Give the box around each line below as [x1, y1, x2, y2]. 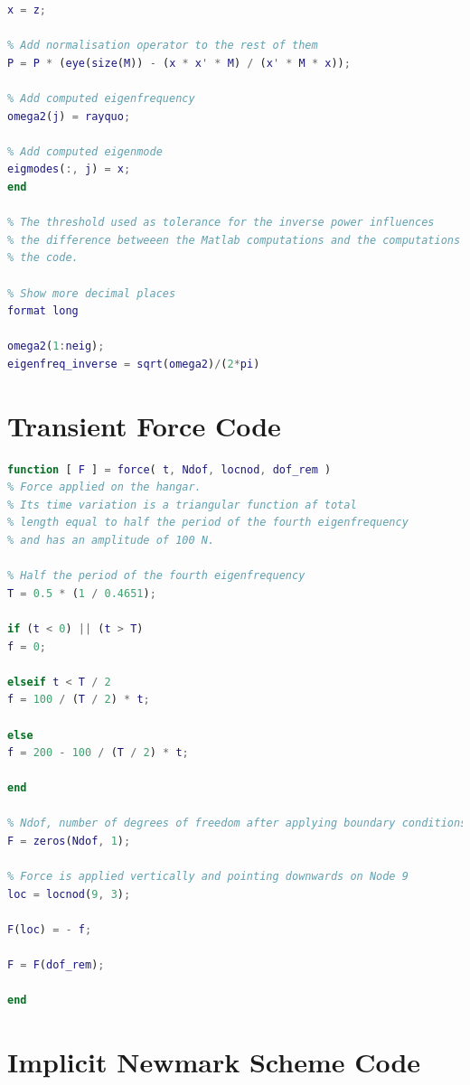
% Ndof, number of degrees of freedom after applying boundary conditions [7, 817, 467, 830]
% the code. [7, 251, 79, 265]
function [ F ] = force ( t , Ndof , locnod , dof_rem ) [7, 463, 332, 476]
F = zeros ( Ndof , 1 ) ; [7, 835, 131, 848]
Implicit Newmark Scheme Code [7, 1043, 421, 1080]
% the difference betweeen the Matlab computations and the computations [7, 233, 461, 247]
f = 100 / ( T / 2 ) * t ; [7, 693, 150, 706]
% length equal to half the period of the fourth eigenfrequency [7, 516, 409, 529]
